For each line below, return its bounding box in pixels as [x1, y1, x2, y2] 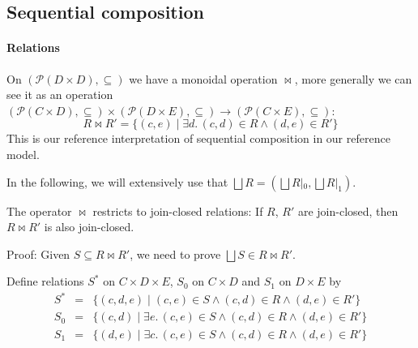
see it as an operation [6, 86, 113, 103]
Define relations [6, 273, 84, 290]
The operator [6, 202, 72, 219]
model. [6, 145, 40, 162]
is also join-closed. [44, 218, 134, 235]
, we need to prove [130, 245, 221, 262]
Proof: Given [6, 245, 70, 262]
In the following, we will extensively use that [6, 173, 228, 190]
